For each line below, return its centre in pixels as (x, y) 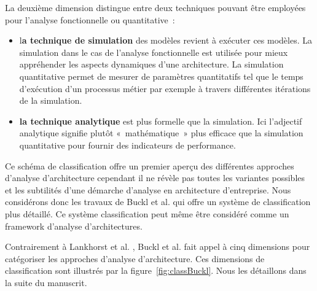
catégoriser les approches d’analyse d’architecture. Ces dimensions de (135, 258)
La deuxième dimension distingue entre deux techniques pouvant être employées (155, 7)
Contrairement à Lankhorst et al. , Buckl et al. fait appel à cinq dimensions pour (158, 246)
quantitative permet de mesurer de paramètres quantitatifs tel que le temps (161, 76)
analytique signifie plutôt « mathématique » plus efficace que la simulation (161, 133)
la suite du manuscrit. (46, 282)
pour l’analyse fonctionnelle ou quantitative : (90, 19)
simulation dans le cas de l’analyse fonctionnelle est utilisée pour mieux (154, 52)
